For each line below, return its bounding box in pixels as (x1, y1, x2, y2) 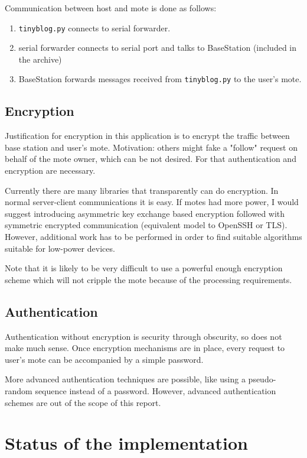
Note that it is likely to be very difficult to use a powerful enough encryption (5, 262, 283, 274)
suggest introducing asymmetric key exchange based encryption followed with (5, 207, 285, 219)
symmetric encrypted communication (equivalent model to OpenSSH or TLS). (5, 219, 288, 231)
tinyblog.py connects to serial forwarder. (18, 21, 171, 34)
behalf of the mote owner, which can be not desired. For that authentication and (5, 152, 296, 165)
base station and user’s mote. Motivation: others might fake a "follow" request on (5, 141, 298, 153)
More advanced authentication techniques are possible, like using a (5, 373, 246, 385)
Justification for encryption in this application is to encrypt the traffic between (5, 129, 290, 142)
